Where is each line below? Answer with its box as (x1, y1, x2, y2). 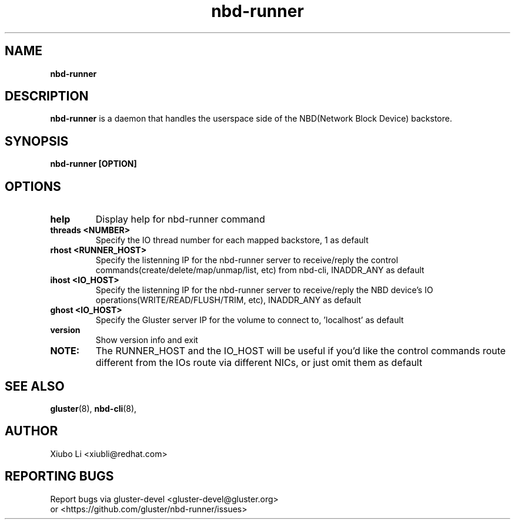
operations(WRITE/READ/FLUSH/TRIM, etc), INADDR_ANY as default (95, 295, 362, 305)
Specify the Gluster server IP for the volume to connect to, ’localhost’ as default (95, 315, 404, 325)
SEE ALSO (5, 378, 65, 394)
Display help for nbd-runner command (95, 213, 265, 226)
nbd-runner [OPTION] (50, 159, 137, 169)
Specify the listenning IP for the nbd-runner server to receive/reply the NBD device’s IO (95, 285, 433, 295)
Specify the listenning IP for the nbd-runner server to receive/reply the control (95, 255, 399, 266)
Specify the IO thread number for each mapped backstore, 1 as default (95, 235, 369, 246)
